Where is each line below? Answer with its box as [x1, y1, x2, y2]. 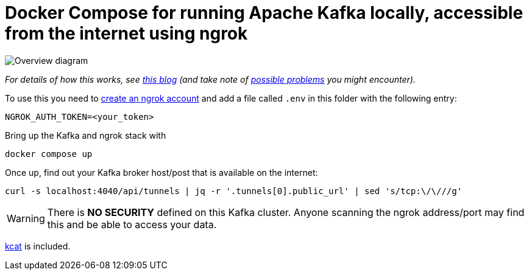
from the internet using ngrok [5, 23, 248, 44]
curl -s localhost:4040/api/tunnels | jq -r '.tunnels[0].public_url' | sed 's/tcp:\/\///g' [5, 186, 463, 196]
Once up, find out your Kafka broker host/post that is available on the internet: [5, 167, 318, 178]
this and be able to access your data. [47, 218, 217, 231]
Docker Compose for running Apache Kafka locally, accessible [5, 2, 524, 23]
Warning [7, 212, 45, 225]
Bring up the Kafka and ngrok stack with [5, 130, 166, 141]
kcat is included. [5, 240, 71, 251]
